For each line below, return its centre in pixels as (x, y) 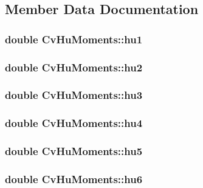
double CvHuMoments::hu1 (74, 39)
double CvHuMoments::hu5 (74, 151)
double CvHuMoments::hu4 (74, 123)
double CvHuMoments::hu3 (74, 95)
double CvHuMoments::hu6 (74, 179)
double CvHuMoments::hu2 (74, 67)
